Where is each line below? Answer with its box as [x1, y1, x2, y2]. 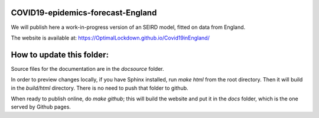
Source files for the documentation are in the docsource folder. [11, 65, 164, 72]
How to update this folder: [11, 50, 109, 60]
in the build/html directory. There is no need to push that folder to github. [11, 84, 188, 91]
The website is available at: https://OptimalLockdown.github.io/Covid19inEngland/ [11, 34, 210, 41]
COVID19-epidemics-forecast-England [11, 8, 157, 18]
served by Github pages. [11, 103, 71, 110]
